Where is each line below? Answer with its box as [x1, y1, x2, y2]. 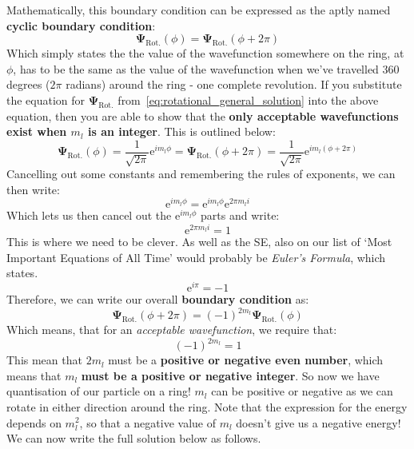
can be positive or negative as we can [211, 383, 393, 399]
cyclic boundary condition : [6, 17, 156, 34]
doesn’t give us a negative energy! [236, 414, 401, 431]
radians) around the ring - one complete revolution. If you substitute [66, 76, 402, 93]
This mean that [6, 352, 82, 368]
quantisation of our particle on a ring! [6, 383, 191, 399]
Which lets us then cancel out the [6, 207, 172, 224]
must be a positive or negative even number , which [108, 352, 384, 368]
